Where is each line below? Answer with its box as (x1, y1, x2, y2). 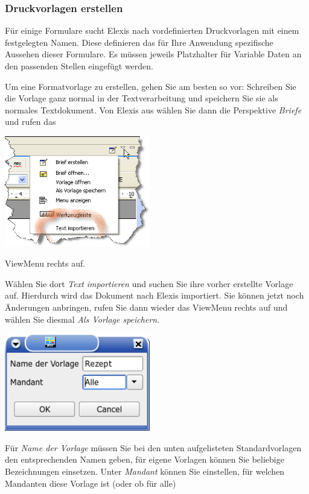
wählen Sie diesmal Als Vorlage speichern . (5, 312, 160, 325)
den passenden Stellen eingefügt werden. (5, 60, 153, 72)
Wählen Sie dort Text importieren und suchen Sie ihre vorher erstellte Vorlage (5, 277, 293, 290)
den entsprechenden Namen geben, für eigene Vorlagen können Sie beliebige (5, 453, 284, 466)
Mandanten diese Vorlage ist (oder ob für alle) (5, 477, 176, 489)
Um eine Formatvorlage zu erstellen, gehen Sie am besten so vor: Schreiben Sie (5, 80, 296, 92)
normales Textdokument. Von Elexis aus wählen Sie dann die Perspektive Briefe (5, 103, 302, 116)
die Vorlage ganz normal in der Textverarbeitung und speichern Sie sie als (5, 92, 278, 104)
